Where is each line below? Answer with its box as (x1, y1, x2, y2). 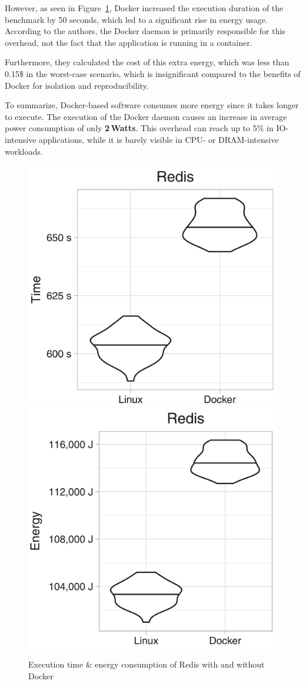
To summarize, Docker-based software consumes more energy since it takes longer (5, 99, 299, 111)
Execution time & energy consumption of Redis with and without (28, 658, 265, 670)
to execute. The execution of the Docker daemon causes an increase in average (5, 110, 287, 122)
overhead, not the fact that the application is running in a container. (5, 36, 252, 48)
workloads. (5, 145, 43, 157)
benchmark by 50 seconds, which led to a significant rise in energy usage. (5, 13, 268, 25)
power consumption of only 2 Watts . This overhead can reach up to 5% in (5, 122, 274, 134)
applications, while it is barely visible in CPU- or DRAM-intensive (39, 133, 279, 145)
